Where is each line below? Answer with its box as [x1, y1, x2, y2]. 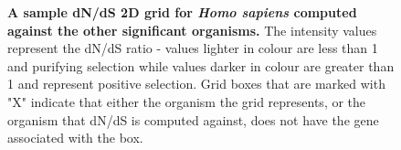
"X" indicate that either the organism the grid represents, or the [7, 91, 366, 111]
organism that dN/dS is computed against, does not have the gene [7, 110, 379, 129]
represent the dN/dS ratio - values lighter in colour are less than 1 [7, 38, 378, 58]
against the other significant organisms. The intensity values [7, 20, 377, 39]
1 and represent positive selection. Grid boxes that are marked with [7, 74, 385, 93]
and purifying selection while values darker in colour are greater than [7, 56, 395, 75]
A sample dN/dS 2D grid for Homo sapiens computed [7, 3, 357, 21]
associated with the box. [7, 128, 143, 147]
